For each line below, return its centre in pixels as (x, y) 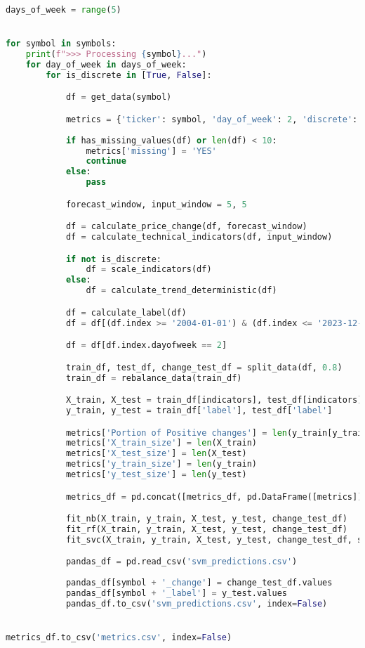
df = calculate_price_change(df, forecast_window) (186, 227)
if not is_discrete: (113, 259)
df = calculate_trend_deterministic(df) (181, 291)
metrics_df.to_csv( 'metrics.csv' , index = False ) (119, 638)
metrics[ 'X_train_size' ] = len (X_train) (161, 443)
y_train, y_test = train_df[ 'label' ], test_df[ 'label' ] (199, 410)
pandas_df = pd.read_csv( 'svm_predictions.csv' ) (181, 562)
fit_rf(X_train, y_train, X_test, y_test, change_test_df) (206, 529)
